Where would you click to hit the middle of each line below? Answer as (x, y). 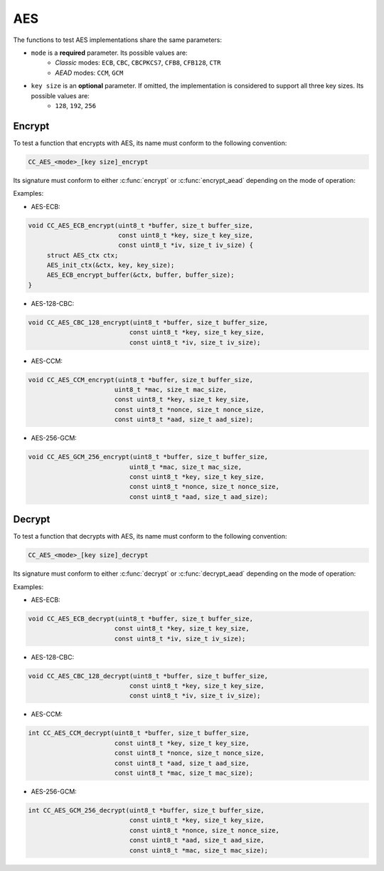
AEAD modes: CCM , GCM (89, 73)
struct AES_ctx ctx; (82, 255)
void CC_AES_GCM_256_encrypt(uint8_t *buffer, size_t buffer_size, (148, 457)
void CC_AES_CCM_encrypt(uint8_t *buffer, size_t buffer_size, (141, 380)
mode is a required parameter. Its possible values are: (109, 53)
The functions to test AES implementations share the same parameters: (118, 40)
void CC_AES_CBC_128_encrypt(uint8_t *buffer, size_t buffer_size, (148, 322)
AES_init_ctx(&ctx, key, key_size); (111, 265)
